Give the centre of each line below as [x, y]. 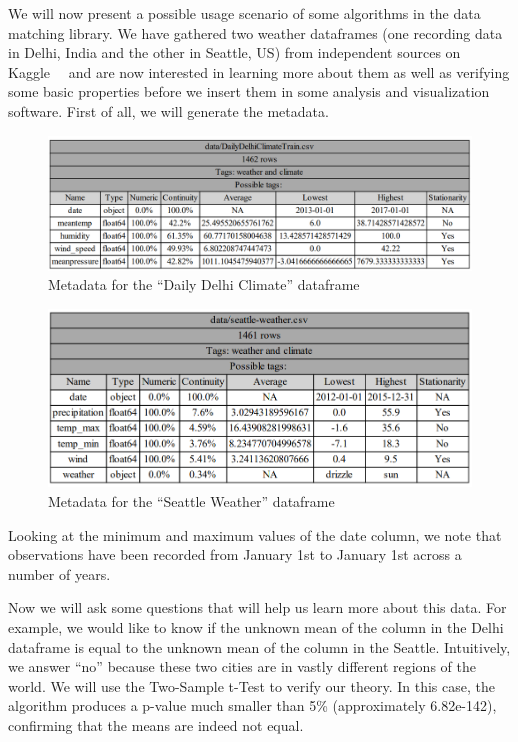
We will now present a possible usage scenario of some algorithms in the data [244, 13]
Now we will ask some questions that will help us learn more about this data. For [257, 607]
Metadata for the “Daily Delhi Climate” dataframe [204, 284]
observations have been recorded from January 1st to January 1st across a [235, 554]
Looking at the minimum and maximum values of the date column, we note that [255, 534]
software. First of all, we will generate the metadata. [168, 110]
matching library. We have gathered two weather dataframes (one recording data [255, 32]
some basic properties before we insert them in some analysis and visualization [249, 91]
